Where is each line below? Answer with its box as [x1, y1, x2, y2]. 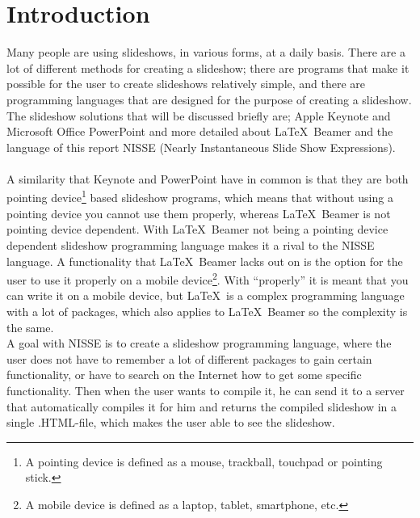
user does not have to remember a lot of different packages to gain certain [6, 350, 372, 367]
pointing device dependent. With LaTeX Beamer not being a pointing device [6, 221, 388, 238]
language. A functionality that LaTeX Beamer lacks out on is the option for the [6, 252, 403, 269]
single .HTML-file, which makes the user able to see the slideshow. [6, 414, 335, 431]
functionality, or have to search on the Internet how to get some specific [6, 366, 362, 383]
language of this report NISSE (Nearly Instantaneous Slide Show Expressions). [6, 138, 396, 155]
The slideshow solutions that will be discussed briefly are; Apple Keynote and [6, 107, 391, 124]
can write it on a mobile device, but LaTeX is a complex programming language [6, 287, 405, 304]
